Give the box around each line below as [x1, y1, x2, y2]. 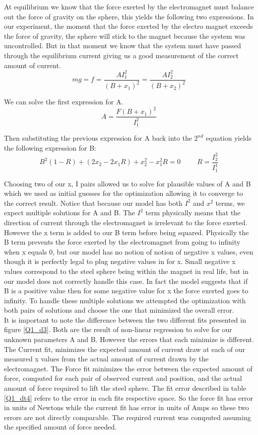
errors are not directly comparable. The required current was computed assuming [4, 412, 251, 422]
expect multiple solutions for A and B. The [4, 207, 135, 218]
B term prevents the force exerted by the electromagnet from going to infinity [4, 237, 241, 247]
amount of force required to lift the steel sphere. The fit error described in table [4, 383, 247, 393]
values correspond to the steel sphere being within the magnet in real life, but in [4, 265, 249, 276]
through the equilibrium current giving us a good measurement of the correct [4, 50, 239, 60]
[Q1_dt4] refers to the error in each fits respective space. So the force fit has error [4, 392, 254, 403]
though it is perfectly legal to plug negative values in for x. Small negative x [4, 256, 236, 266]
